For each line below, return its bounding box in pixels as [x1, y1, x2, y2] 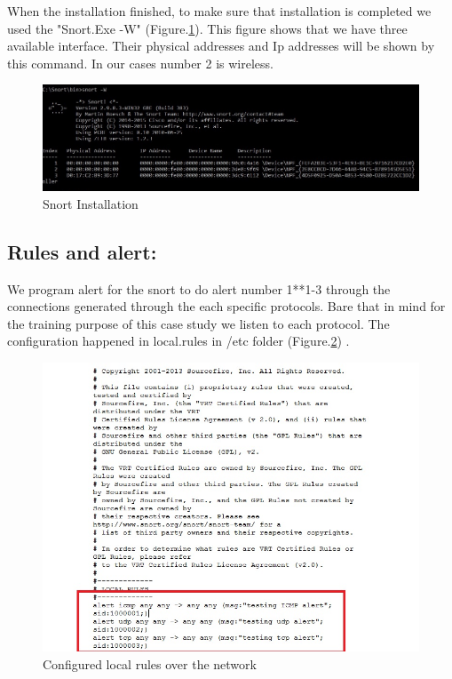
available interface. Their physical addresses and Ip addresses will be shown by [7, 36, 435, 55]
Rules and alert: [7, 237, 157, 265]
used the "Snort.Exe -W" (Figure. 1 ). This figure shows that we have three [7, 19, 408, 37]
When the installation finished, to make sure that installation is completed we [7, 2, 432, 20]
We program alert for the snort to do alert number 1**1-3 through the [7, 279, 391, 298]
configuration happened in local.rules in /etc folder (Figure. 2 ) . [7, 332, 350, 350]
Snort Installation [43, 194, 139, 212]
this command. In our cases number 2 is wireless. [7, 53, 274, 72]
